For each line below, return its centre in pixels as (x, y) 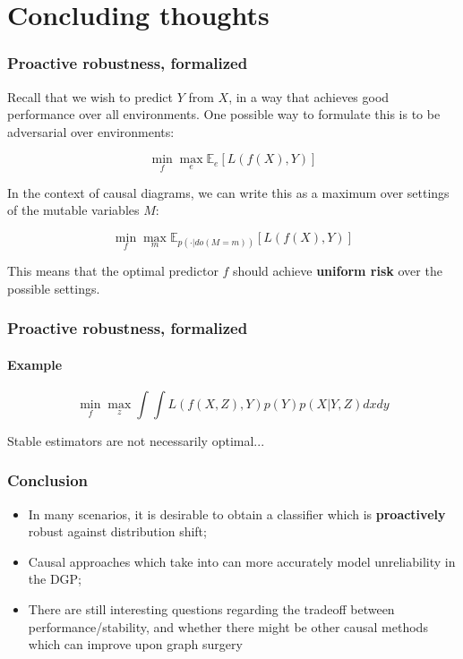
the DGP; (55, 579)
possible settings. (54, 288)
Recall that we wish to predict (90, 96)
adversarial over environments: (91, 131)
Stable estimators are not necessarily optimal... (136, 440)
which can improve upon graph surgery (135, 644)
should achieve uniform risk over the (338, 270)
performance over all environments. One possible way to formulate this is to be (224, 114)
